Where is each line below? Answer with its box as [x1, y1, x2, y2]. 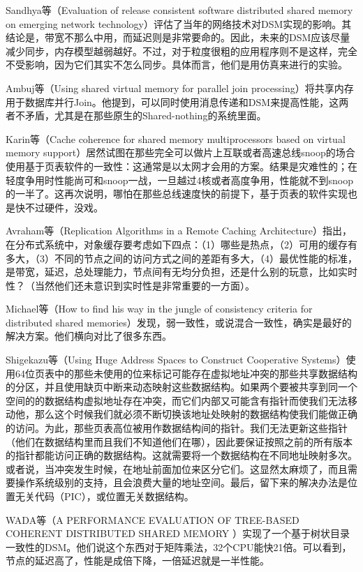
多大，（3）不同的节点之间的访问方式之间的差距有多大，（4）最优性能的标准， [6, 250, 357, 265]
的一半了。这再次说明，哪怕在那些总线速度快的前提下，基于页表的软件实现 [6, 186, 348, 201]
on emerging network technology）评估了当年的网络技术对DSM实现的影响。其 [6, 16, 352, 31]
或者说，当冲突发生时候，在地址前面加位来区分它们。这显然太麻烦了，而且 [6, 461, 348, 476]
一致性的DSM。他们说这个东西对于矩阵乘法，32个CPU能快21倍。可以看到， [6, 539, 352, 554]
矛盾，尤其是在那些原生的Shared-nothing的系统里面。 [24, 108, 267, 123]
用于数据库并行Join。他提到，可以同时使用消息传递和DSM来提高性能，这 [6, 94, 339, 109]
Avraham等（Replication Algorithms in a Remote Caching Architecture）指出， [6, 223, 353, 238]
